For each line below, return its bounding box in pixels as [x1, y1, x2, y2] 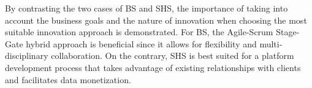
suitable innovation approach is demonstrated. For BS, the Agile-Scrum [5, 25, 273, 38]
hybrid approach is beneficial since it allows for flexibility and [26, 37, 257, 50]
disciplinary [5, 49, 48, 62]
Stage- [276, 25, 300, 38]
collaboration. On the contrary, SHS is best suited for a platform [51, 49, 294, 62]
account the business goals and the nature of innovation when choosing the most [5, 13, 307, 26]
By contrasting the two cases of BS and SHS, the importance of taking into [5, 2, 288, 14]
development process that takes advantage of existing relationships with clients [5, 61, 301, 73]
